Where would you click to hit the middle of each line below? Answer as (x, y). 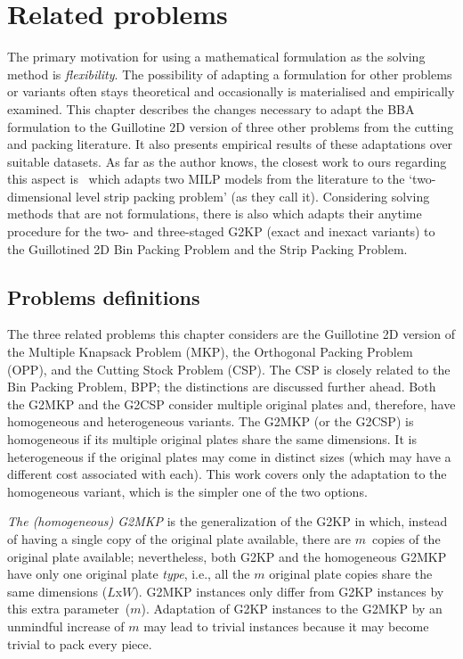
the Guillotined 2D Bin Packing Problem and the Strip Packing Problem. (207, 248)
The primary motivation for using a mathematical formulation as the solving (216, 57)
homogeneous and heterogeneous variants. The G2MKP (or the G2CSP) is (211, 421)
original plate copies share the (351, 574)
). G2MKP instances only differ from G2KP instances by (289, 591)
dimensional (40, 196)
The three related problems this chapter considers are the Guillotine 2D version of (231, 334)
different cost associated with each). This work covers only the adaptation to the (227, 474)
